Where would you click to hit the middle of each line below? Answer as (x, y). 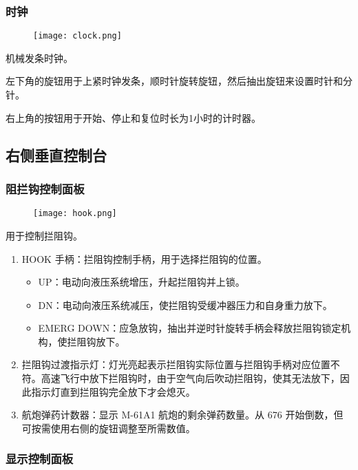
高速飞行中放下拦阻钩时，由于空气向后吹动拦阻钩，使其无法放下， (190, 378)
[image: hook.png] (75, 214)
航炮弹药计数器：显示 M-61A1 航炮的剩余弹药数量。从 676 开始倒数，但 (182, 415)
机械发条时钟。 (39, 57)
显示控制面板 (40, 459)
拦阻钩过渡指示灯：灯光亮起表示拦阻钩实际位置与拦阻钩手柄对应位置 (176, 364)
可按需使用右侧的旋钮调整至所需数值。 (108, 428)
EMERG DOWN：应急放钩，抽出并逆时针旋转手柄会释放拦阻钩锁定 (190, 328)
